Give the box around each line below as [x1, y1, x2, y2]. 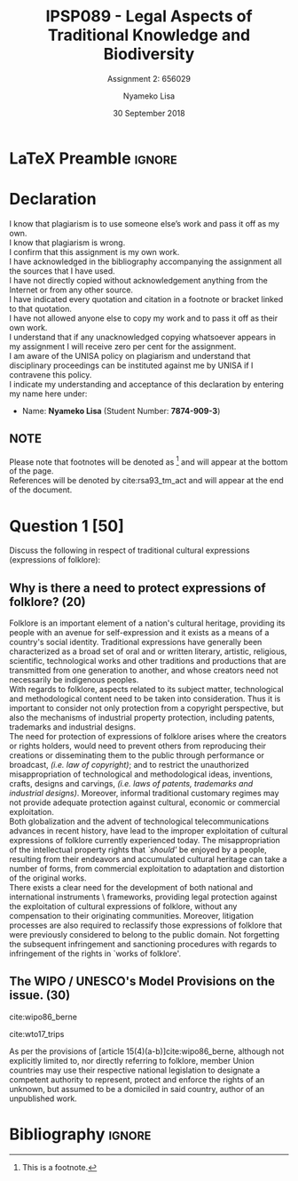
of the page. [9, 466, 54, 476]
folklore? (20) [9, 594, 86, 610]
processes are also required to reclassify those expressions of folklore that [9, 920, 283, 930]
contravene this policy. [9, 369, 92, 379]
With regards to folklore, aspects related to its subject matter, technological [9, 684, 284, 695]
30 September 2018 [113, 108, 185, 118]
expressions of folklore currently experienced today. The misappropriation [9, 835, 281, 846]
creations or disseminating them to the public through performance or [9, 750, 264, 761]
